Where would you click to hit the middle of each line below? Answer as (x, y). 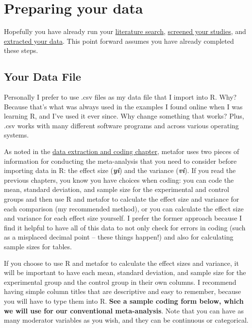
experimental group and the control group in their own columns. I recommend (120, 282)
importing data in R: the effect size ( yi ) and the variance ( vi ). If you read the (120, 170)
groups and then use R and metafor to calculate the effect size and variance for (122, 199)
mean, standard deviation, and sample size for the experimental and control (117, 189)
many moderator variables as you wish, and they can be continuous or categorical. (126, 320)
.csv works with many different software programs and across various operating (121, 125)
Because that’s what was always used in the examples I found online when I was (123, 106)
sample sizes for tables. (38, 247)
